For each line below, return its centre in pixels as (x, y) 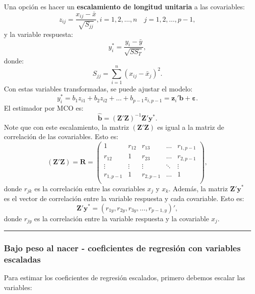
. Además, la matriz (198, 188)
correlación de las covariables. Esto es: (61, 136)
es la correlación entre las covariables (90, 188)
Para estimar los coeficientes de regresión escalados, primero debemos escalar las (125, 278)
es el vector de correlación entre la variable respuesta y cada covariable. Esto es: (124, 198)
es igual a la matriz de (191, 127)
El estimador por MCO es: (44, 107)
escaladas (22, 259)
